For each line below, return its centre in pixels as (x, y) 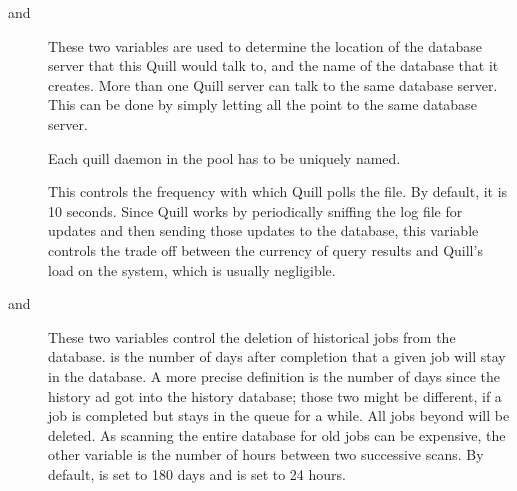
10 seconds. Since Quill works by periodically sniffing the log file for (255, 210)
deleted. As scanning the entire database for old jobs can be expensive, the (277, 434)
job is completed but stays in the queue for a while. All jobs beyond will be (279, 415)
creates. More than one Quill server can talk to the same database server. (273, 84)
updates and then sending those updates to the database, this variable (263, 230)
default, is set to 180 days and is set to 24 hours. (197, 473)
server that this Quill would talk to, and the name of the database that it (273, 65)
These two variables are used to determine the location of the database (265, 45)
